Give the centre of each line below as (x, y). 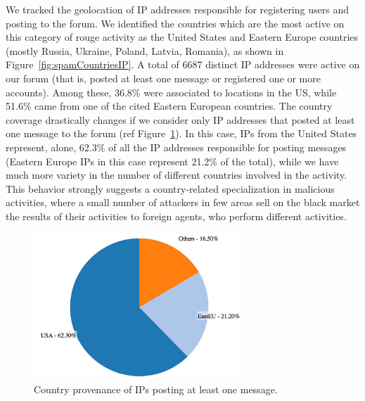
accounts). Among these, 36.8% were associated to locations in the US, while (171, 92)
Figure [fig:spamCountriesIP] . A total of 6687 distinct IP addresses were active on (183, 64)
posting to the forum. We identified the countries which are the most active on (175, 23)
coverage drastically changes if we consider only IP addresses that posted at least (180, 119)
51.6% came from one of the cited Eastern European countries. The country (169, 106)
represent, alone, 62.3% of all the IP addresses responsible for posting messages (176, 147)
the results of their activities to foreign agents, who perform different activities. (176, 216)
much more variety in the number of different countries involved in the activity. (177, 175)
